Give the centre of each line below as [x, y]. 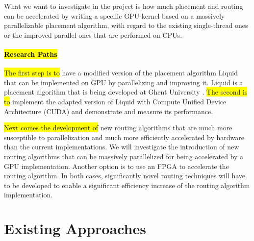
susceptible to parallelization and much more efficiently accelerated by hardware [124, 137]
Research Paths [31, 54]
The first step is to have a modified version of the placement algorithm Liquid [121, 73]
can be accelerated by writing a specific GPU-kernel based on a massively [114, 15]
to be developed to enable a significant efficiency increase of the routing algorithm [127, 185]
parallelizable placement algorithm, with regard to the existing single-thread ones [126, 25]
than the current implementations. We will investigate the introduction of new [122, 147]
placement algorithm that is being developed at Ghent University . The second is [126, 92]
